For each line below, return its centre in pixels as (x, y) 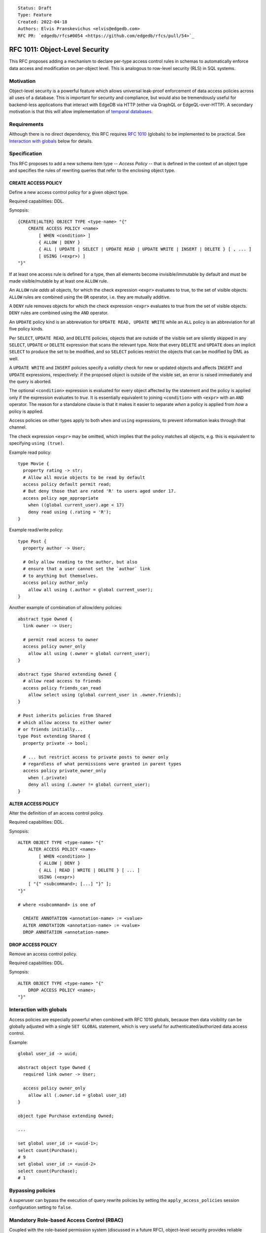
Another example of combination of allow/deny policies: (66, 608)
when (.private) (48, 778)
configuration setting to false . (41, 1207)
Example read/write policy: (36, 530)
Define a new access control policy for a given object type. (69, 192)
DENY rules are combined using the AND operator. (59, 313)
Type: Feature (35, 15)
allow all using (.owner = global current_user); (89, 653)
